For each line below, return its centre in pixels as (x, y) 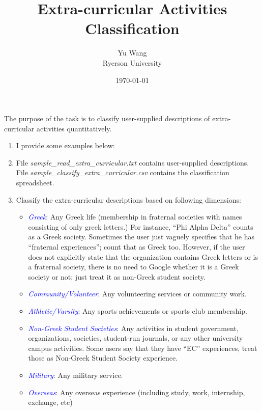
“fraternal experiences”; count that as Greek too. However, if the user (137, 247)
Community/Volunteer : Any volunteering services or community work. (137, 294)
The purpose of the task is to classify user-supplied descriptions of (107, 118)
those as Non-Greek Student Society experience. (103, 358)
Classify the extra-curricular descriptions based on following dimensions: (128, 199)
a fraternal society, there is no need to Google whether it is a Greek (134, 267)
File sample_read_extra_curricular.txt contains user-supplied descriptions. (133, 162)
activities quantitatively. (74, 128)
